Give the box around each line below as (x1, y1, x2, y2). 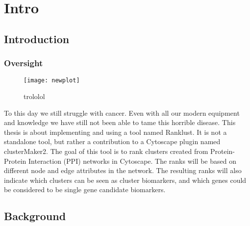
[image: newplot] (24, 77, 80, 84)
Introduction (4, 31, 70, 46)
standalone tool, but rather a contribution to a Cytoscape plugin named (4, 136, 221, 147)
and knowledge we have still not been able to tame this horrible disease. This (4, 117, 236, 127)
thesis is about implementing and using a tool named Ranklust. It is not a (4, 126, 227, 137)
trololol (24, 91, 45, 101)
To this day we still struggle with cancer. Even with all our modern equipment (4, 107, 240, 118)
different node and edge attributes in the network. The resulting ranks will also (4, 165, 242, 176)
